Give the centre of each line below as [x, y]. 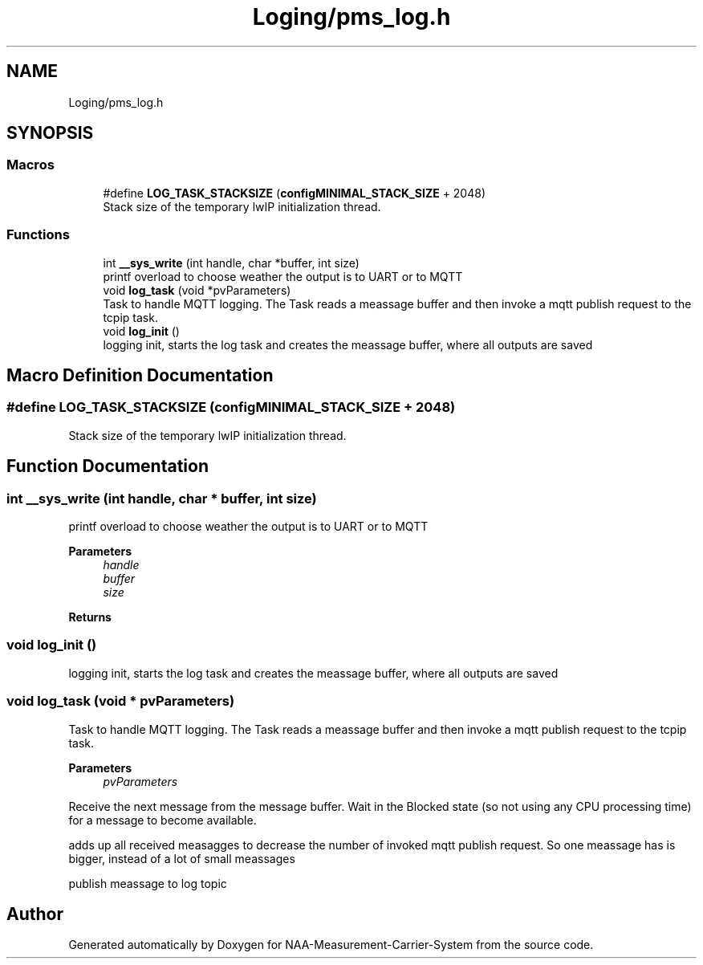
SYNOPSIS [50, 133]
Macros [30, 165]
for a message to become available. [163, 820]
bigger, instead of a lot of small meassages [182, 858]
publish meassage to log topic [148, 883]
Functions [38, 235]
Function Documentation [108, 466]
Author [35, 914]
